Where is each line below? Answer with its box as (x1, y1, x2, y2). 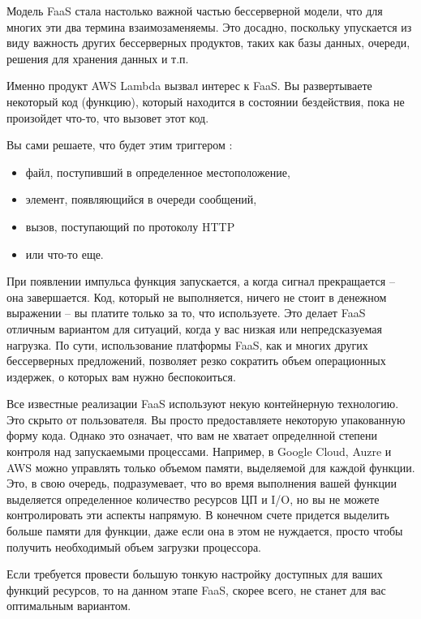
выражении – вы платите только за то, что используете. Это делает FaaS (6, 304, 366, 321)
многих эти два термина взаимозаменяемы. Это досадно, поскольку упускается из (6, 18, 412, 35)
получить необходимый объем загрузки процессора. (6, 538, 262, 555)
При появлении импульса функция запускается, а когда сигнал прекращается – (6, 273, 395, 290)
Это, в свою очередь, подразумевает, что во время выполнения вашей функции (6, 475, 397, 492)
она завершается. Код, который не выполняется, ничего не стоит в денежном (6, 288, 387, 305)
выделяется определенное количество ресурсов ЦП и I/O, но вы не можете (6, 490, 380, 507)
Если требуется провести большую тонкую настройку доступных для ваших (6, 565, 383, 582)
